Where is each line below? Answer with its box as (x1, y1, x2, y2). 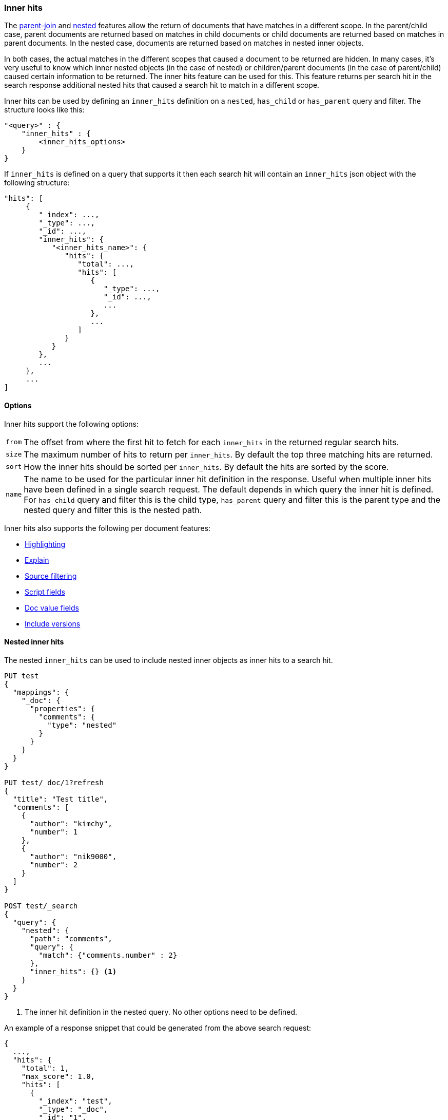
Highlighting (25, 539, 66, 548)
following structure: (4, 178, 70, 187)
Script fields (25, 587, 65, 596)
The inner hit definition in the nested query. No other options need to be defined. (25, 1007, 298, 1016)
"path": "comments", (30, 934, 112, 943)
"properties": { (30, 704, 95, 713)
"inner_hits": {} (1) (30, 967, 117, 976)
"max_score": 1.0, (21, 1072, 95, 1080)
